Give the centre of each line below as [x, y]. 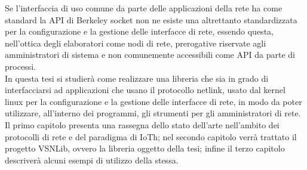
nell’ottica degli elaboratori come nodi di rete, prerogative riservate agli [136, 43]
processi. [20, 66]
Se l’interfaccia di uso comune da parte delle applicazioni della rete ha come [144, 8]
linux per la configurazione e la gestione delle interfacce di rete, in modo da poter [153, 101]
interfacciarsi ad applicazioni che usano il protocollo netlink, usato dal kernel [145, 90]
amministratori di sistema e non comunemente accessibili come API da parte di [150, 55]
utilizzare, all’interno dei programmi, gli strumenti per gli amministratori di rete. [153, 113]
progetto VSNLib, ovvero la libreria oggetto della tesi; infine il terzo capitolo [145, 148]
